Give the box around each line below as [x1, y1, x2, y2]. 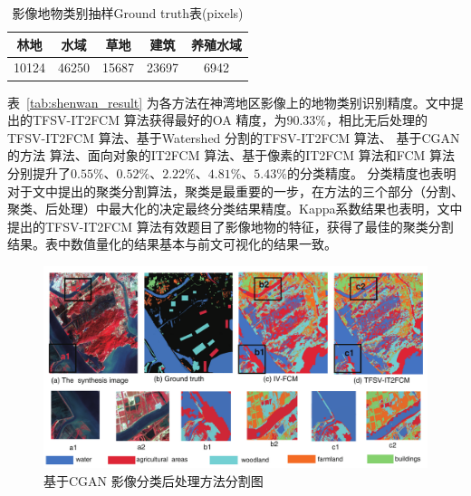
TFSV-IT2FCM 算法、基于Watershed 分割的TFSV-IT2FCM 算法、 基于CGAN [7, 128, 460, 147]
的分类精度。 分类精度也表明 [286, 163, 457, 182]
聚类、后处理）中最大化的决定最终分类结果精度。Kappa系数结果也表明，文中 [7, 199, 463, 218]
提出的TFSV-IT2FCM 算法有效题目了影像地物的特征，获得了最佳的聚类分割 [7, 216, 454, 235]
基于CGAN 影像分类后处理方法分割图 [43, 472, 264, 491]
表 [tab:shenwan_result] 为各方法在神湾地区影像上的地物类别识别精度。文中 [7, 92, 451, 111]
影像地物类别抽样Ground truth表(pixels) [12, 4, 244, 22]
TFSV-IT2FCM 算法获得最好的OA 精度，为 [32, 110, 287, 129]
